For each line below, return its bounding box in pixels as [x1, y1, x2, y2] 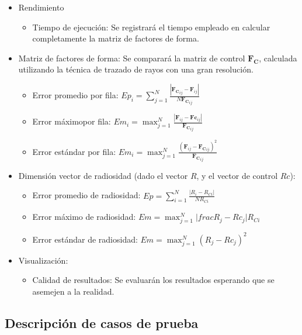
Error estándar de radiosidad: [32, 233, 138, 245]
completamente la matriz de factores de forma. [32, 32, 199, 44]
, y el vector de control [196, 169, 278, 181]
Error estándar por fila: [32, 145, 116, 157]
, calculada [259, 51, 297, 64]
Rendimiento [18, 1, 64, 13]
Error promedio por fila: [32, 89, 119, 101]
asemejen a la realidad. [32, 285, 114, 298]
